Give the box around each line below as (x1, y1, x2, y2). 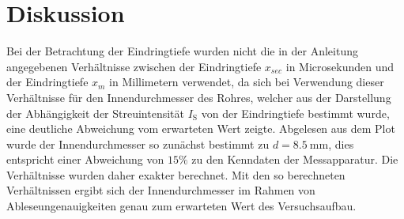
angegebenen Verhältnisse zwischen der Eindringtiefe (6, 58, 262, 74)
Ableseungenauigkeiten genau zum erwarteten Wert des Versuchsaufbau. (6, 198, 357, 214)
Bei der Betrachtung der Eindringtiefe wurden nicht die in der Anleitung (6, 43, 358, 59)
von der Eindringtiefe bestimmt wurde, (201, 104, 390, 121)
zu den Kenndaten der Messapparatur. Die (191, 151, 398, 168)
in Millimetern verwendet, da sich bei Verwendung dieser (109, 74, 384, 90)
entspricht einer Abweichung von (6, 151, 164, 168)
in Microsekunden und (285, 58, 395, 74)
